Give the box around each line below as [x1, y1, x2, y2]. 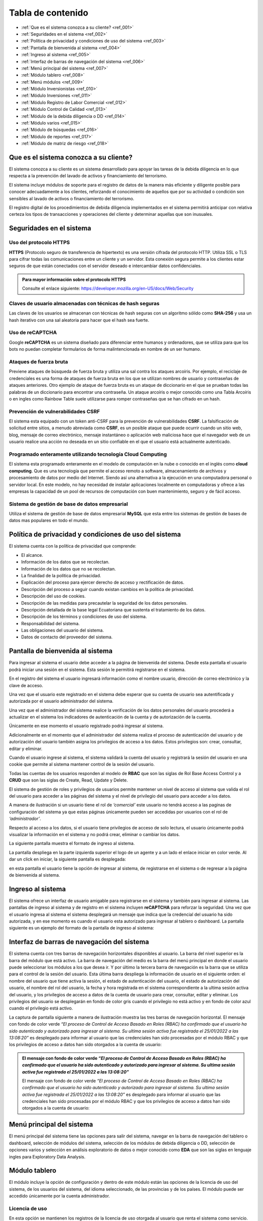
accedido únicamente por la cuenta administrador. [9, 1193, 110, 1199]
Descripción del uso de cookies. [21, 593, 86, 599]
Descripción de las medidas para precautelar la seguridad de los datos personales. [21, 600, 188, 606]
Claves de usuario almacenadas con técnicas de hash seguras [9, 300, 160, 307]
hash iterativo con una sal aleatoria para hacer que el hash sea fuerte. [9, 317, 150, 323]
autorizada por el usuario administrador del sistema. [9, 698, 114, 704]
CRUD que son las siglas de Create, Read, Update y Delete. [9, 777, 128, 783]
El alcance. [21, 552, 43, 558]
